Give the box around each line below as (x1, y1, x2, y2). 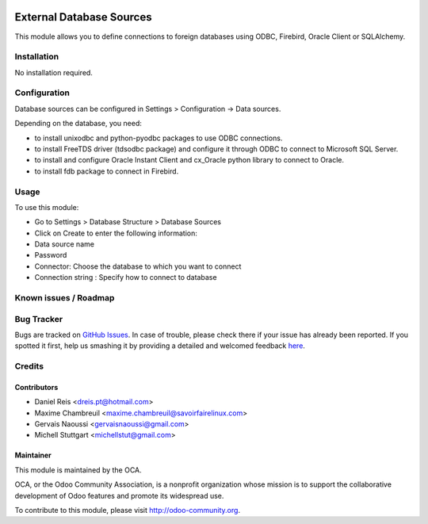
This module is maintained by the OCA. (14, 465, 142, 475)
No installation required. (14, 67, 93, 77)
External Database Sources (14, 10, 152, 24)
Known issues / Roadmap (14, 293, 115, 303)
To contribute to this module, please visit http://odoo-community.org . (14, 506, 241, 515)
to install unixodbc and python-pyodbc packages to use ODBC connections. (34, 133, 283, 143)
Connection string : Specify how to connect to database (34, 273, 217, 282)
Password (34, 251, 67, 260)
